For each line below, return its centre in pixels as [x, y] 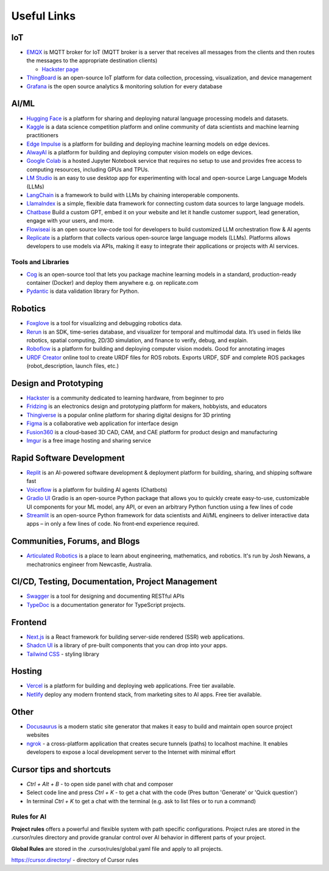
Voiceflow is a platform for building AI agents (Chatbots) [97, 489]
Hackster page [60, 69]
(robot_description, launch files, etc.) [73, 366]
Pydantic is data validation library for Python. [83, 291]
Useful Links [44, 16]
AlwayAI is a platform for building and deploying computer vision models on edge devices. [140, 152]
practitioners [43, 135]
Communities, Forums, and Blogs [76, 541]
